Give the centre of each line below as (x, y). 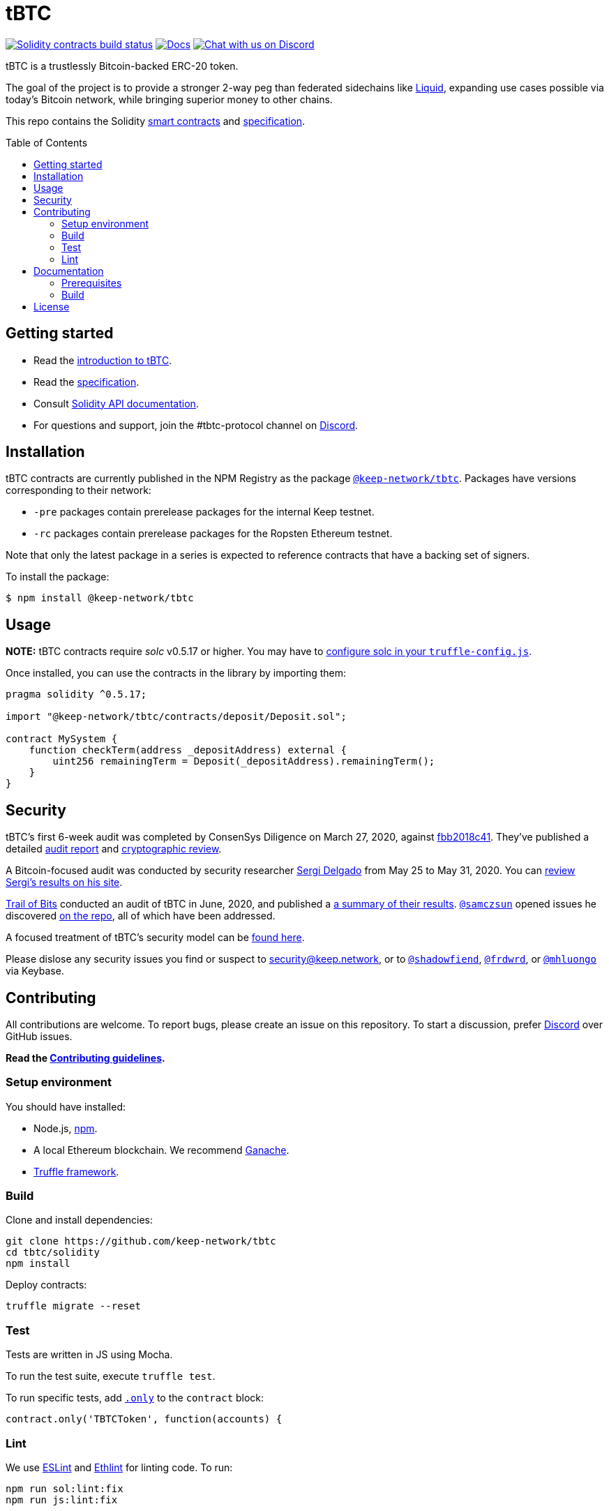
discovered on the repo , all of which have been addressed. (141, 916)
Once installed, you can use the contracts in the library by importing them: (176, 673)
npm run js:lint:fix (62, 1499)
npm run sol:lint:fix (65, 1488)
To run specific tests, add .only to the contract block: (135, 1398)
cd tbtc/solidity (53, 1253)
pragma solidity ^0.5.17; (76, 694)
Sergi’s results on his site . (64, 882)
